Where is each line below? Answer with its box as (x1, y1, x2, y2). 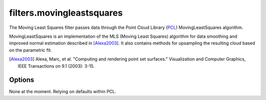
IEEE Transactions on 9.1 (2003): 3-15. (18, 63, 95, 69)
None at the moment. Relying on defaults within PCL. (9, 89, 117, 95)
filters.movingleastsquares (9, 7, 123, 18)
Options (9, 76, 34, 84)
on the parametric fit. (9, 47, 52, 53)
